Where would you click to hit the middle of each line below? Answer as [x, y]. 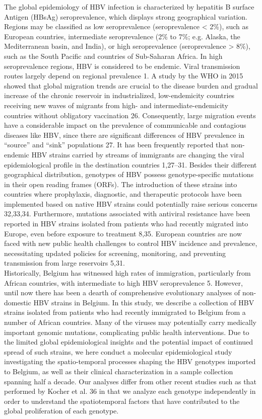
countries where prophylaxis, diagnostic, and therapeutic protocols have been [123, 194]
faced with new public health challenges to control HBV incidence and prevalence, [131, 243]
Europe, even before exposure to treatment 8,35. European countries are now [123, 233]
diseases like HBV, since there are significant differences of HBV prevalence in [124, 135]
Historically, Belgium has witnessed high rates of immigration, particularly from [127, 273]
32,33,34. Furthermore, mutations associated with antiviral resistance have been [127, 214]
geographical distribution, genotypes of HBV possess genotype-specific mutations [129, 174]
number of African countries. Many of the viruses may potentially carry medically [130, 322]
